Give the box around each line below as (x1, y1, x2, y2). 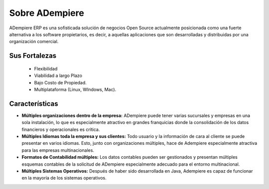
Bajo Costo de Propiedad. (34, 79, 87, 85)
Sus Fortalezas (9, 52, 57, 60)
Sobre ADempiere (9, 7, 84, 18)
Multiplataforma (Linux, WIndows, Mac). (34, 86, 117, 92)
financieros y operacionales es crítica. (21, 126, 100, 132)
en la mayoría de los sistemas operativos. (21, 175, 107, 181)
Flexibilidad (34, 65, 58, 71)
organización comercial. (9, 39, 59, 45)
